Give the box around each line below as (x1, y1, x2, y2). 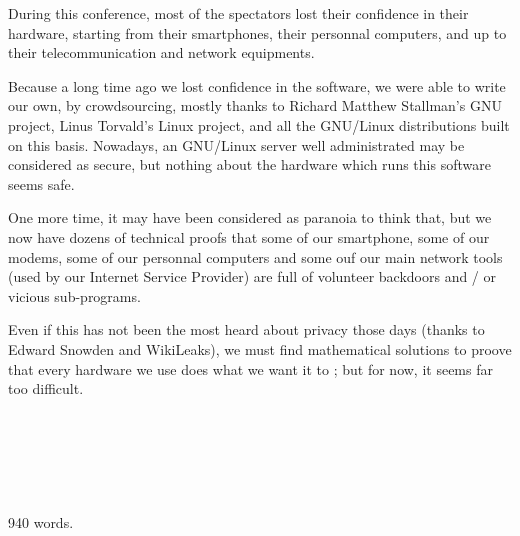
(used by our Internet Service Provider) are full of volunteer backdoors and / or (8, 266, 497, 287)
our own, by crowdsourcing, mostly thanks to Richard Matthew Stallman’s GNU (8, 95, 502, 116)
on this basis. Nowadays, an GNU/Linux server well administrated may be (8, 134, 465, 155)
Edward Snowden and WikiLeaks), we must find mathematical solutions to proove (8, 338, 512, 359)
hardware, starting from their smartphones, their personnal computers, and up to (8, 22, 507, 43)
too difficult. (8, 378, 84, 399)
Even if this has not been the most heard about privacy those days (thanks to (8, 319, 485, 340)
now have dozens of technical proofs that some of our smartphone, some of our (8, 226, 490, 247)
